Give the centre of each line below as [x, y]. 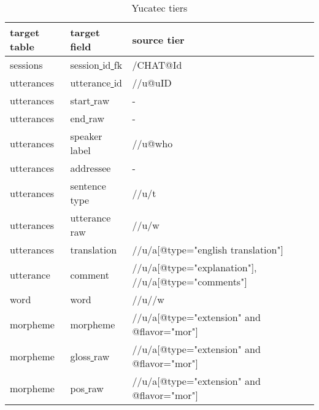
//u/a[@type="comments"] [190, 281]
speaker [86, 136]
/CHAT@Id [157, 65]
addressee [90, 168]
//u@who [152, 143]
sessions [26, 65]
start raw [90, 100]
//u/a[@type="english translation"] [208, 249]
